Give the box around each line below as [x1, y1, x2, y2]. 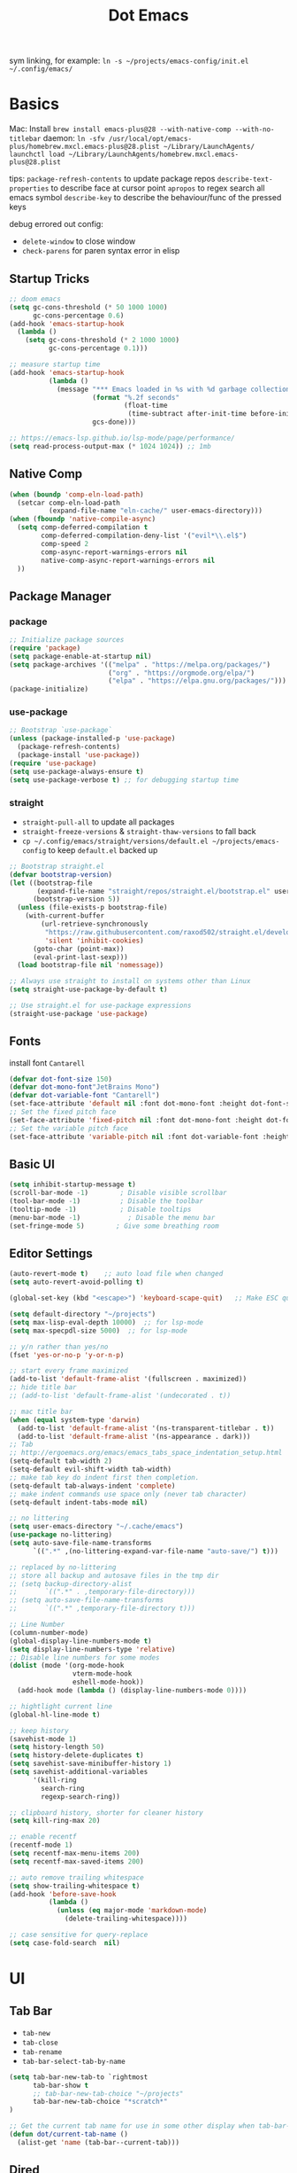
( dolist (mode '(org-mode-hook [9, 1661, 125, 1670]
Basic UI [9, 1156, 56, 1171]
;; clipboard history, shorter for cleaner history [9, 1808, 203, 1817]
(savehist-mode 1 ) [9, 1734, 77, 1743]
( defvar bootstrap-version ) [9, 870, 113, 879]
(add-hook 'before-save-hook [9, 1889, 117, 1898]
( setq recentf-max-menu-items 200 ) [9, 1849, 141, 1858]
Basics [9, 94, 60, 114]
